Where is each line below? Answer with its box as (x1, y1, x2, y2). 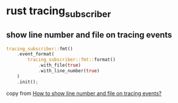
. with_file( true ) (38, 63, 82, 68)
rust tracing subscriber (6, 4, 111, 20)
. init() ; (17, 79, 39, 85)
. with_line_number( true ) (38, 68, 100, 74)
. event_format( (17, 51, 55, 57)
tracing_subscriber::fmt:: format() (27, 57, 116, 63)
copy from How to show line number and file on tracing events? (6, 89, 162, 96)
